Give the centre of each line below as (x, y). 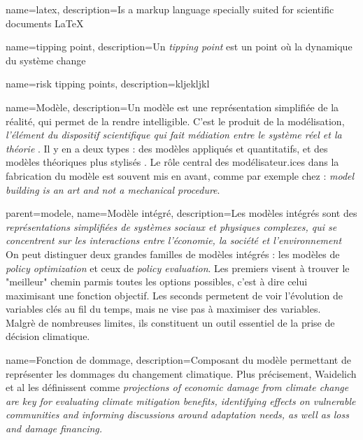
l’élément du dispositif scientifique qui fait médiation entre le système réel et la (174, 135)
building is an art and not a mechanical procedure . (113, 189)
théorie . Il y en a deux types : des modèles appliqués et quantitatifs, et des (167, 148)
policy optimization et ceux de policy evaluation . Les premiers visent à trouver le (178, 268)
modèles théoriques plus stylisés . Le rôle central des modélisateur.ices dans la (172, 162)
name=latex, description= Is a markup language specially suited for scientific (170, 9)
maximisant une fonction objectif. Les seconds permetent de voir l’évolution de (175, 295)
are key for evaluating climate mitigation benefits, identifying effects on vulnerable (181, 400)
